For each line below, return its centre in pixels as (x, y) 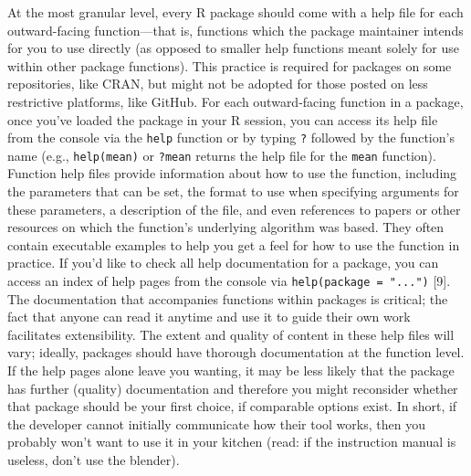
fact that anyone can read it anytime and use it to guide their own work (209, 317)
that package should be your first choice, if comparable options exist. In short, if (232, 406)
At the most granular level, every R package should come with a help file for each (235, 12)
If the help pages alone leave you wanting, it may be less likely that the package (231, 370)
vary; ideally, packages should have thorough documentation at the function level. (236, 352)
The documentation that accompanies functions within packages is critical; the (228, 298)
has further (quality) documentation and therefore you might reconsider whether (233, 388)
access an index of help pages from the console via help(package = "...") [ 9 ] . (229, 281)
